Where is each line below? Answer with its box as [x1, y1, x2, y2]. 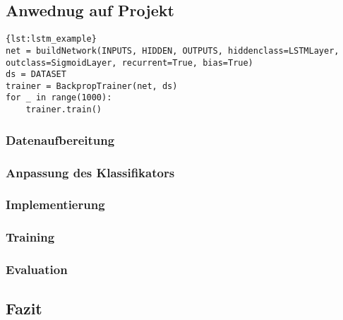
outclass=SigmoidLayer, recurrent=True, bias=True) [6, 57, 253, 68]
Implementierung [6, 196, 105, 213]
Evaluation [6, 261, 68, 278]
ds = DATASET [6, 69, 66, 80]
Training [6, 228, 55, 246]
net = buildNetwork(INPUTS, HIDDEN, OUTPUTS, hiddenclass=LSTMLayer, [6, 45, 339, 56]
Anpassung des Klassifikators [6, 163, 175, 181]
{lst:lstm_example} [6, 34, 97, 45]
